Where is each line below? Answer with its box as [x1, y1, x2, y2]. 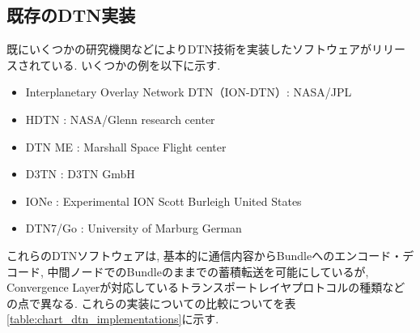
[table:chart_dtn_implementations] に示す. [6, 310, 219, 327]
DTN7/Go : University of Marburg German [25, 220, 242, 237]
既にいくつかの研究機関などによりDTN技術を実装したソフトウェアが [6, 41, 372, 58]
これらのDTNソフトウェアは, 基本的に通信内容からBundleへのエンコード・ [6, 246, 403, 263]
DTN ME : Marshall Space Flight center [25, 138, 227, 155]
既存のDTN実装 [6, 2, 136, 28]
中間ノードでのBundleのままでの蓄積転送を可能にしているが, [47, 263, 369, 280]
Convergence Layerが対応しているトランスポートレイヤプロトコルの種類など [6, 279, 405, 296]
